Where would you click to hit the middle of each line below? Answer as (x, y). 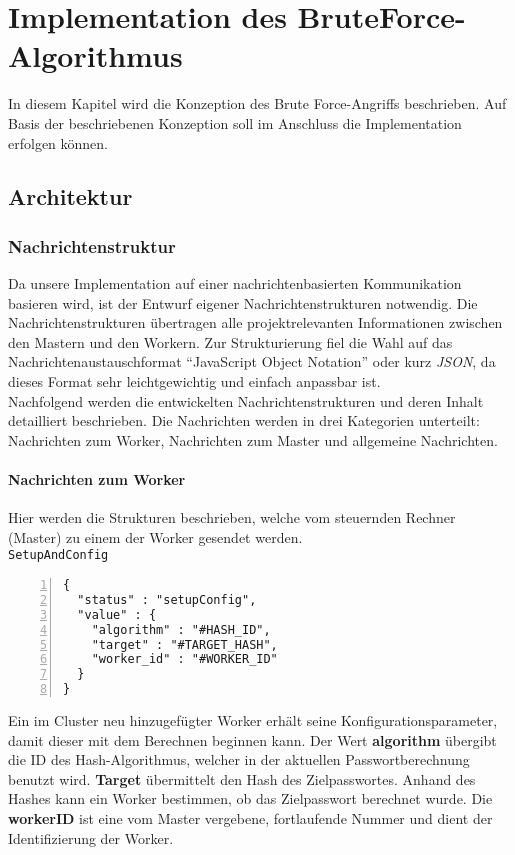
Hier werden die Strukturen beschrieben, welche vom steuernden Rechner (232, 517)
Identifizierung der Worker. (91, 837)
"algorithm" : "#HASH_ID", (181, 629)
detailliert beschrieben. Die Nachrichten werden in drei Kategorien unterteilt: (244, 420)
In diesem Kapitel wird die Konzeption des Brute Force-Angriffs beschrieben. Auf (257, 103)
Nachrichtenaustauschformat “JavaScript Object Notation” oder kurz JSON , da (252, 361)
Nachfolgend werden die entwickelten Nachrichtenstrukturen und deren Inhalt (246, 400)
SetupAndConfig (58, 555)
